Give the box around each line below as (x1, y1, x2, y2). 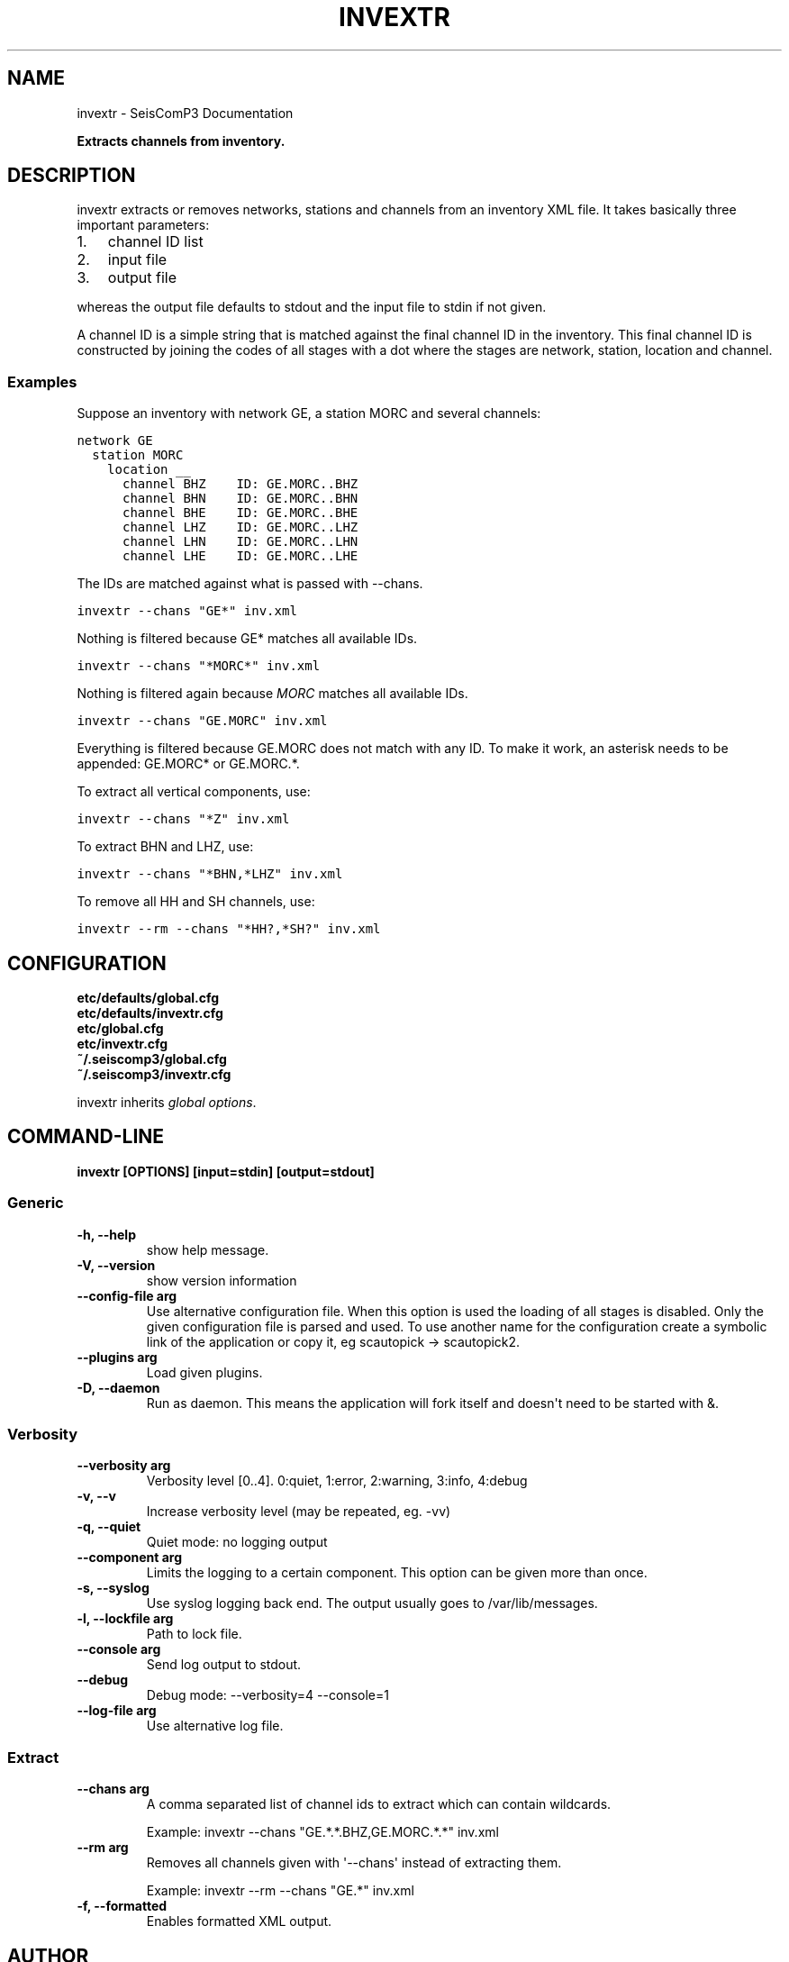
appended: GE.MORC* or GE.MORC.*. (77, 756, 300, 772)
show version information (146, 1272, 297, 1288)
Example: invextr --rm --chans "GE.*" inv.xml (146, 1883, 414, 1899)
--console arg (77, 1641, 161, 1658)
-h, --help (77, 1226, 136, 1242)
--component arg (77, 1549, 183, 1566)
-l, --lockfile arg (77, 1611, 174, 1627)
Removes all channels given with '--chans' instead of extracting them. (146, 1855, 562, 1871)
